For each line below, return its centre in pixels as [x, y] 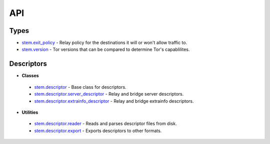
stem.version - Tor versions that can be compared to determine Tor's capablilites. [106, 49]
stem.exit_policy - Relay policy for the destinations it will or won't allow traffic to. [104, 43]
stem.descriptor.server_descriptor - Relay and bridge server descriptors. [109, 94]
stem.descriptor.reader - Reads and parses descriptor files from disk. [105, 124]
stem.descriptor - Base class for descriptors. [80, 87]
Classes [30, 76]
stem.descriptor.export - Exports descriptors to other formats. [98, 131]
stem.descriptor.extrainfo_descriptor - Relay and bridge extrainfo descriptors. [114, 101]
